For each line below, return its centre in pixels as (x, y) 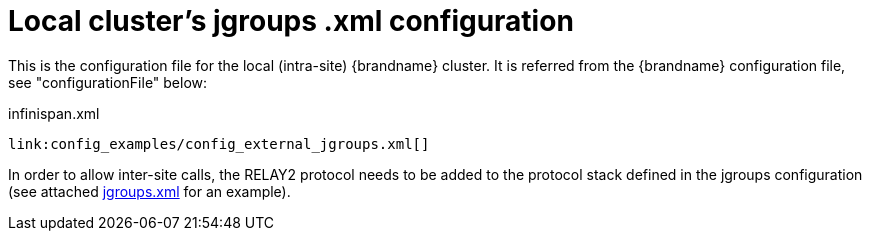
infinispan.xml (54, 113)
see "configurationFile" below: (108, 82)
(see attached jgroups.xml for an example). (149, 191)
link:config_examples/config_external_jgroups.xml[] (219, 143)
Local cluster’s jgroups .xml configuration (291, 21)
